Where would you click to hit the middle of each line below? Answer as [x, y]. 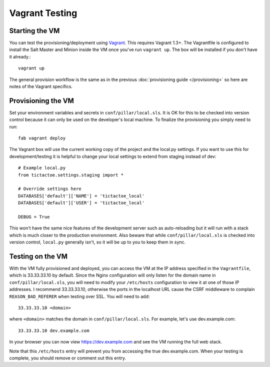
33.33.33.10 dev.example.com [54, 330]
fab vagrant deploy [42, 138]
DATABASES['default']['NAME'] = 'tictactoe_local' [81, 196]
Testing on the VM [38, 256]
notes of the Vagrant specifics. [41, 86]
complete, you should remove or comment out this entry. [68, 358]
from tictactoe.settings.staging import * [71, 175]
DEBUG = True [34, 217]
